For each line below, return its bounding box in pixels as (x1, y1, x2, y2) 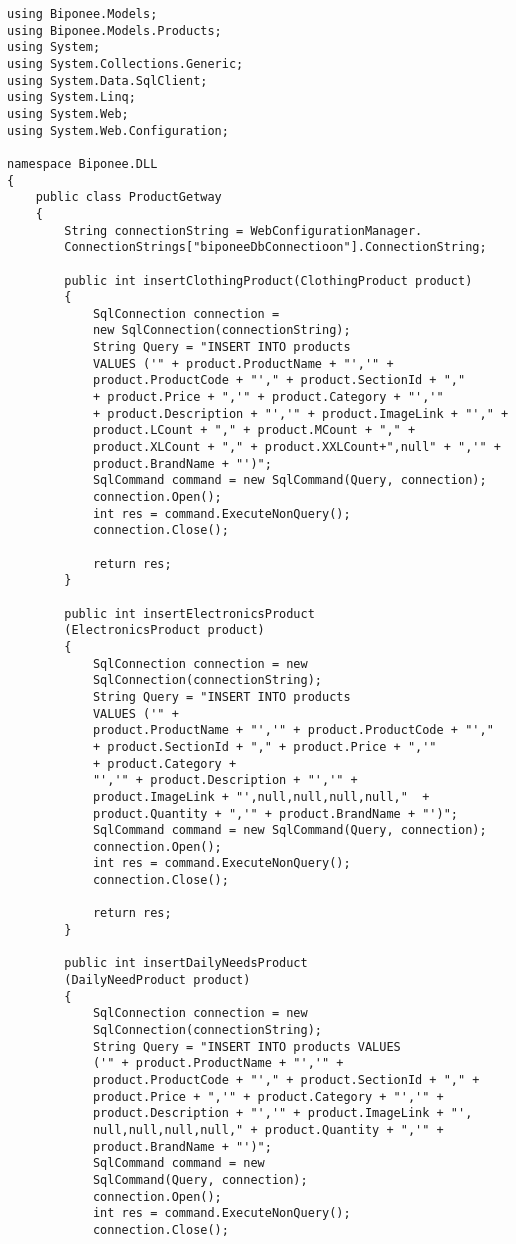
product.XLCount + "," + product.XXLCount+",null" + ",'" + (92, 440, 501, 455)
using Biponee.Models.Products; (7, 23, 222, 38)
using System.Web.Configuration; (7, 123, 229, 138)
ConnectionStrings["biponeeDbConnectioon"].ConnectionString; (64, 240, 487, 255)
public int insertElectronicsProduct (64, 606, 315, 621)
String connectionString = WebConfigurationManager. (64, 223, 423, 238)
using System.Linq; (7, 90, 136, 105)
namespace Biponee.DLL (7, 156, 158, 171)
